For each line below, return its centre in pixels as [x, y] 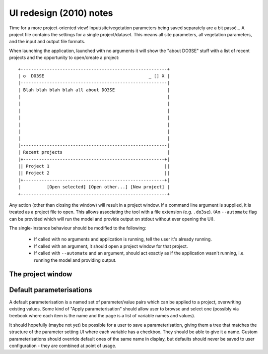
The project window [41, 274]
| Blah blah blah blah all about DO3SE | [94, 90]
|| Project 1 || [94, 166]
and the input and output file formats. [47, 42]
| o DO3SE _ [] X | [94, 76]
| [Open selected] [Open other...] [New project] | [94, 187]
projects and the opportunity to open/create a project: [64, 58]
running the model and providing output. [75, 260]
